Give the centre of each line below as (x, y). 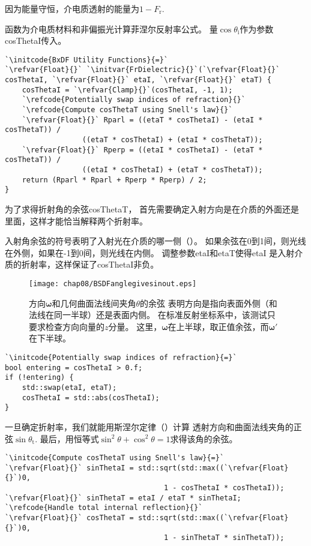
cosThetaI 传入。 (36, 40)
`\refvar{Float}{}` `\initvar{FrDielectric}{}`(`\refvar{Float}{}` (143, 70)
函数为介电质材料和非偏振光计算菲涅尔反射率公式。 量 (111, 28)
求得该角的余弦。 (204, 438)
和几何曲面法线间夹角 (94, 303)
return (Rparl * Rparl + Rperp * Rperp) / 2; (114, 180)
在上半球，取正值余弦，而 (218, 326)
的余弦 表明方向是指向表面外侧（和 (208, 303)
